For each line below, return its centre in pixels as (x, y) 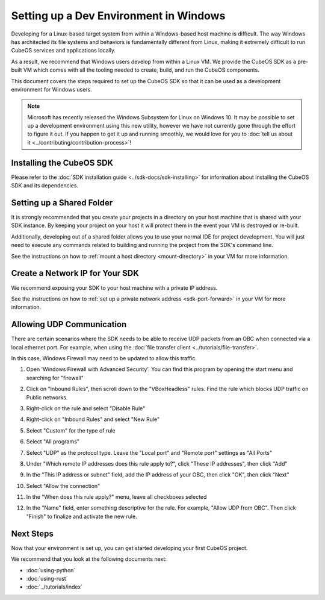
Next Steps (32, 533)
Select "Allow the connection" (63, 486)
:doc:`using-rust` (47, 578)
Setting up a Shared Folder (62, 203)
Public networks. (47, 397)
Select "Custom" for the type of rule (71, 430)
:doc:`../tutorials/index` (54, 587)
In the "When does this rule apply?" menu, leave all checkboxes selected (116, 497)
